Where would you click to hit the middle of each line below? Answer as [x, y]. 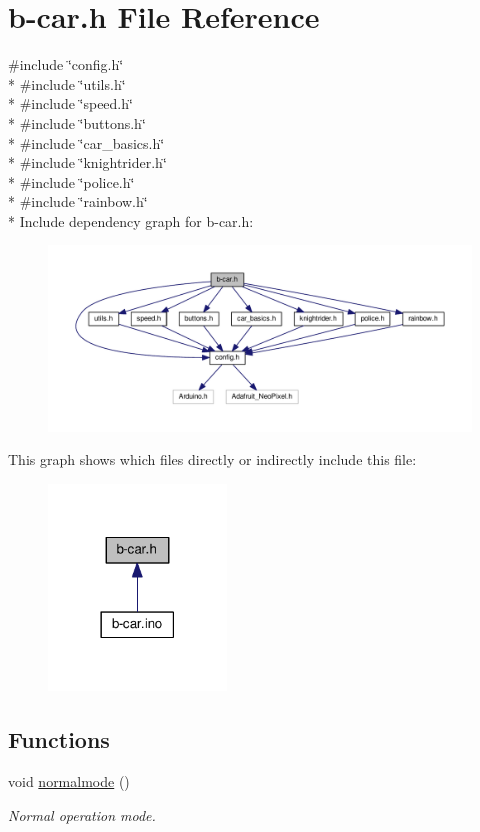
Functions [59, 739]
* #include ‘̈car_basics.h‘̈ [86, 142]
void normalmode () [69, 781]
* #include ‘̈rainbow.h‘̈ [78, 201]
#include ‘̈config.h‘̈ [66, 64]
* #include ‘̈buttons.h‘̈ [77, 122]
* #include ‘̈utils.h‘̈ [67, 83]
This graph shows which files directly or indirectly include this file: [212, 459]
